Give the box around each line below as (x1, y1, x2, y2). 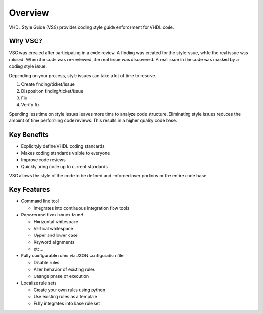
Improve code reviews (21, 157, 66, 163)
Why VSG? (9, 37, 43, 45)
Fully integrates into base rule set (33, 300, 100, 307)
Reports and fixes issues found (21, 212, 84, 218)
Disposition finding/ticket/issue (21, 88, 84, 94)
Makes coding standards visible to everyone (21, 150, 110, 156)
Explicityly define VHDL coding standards (21, 143, 105, 149)
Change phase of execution (33, 273, 89, 279)
